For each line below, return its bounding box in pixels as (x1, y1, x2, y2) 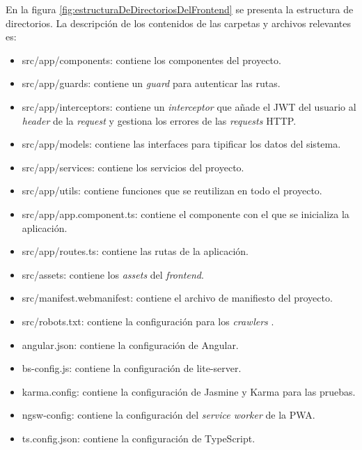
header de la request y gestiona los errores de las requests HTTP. (22, 113, 297, 127)
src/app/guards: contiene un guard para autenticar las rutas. (22, 76, 281, 91)
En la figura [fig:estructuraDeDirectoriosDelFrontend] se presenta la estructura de (6, 2, 354, 16)
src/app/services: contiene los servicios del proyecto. (22, 160, 244, 174)
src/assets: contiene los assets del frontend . (22, 267, 204, 281)
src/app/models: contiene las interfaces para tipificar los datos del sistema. (22, 137, 341, 151)
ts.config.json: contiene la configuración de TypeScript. (22, 430, 255, 445)
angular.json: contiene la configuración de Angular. (22, 337, 239, 352)
